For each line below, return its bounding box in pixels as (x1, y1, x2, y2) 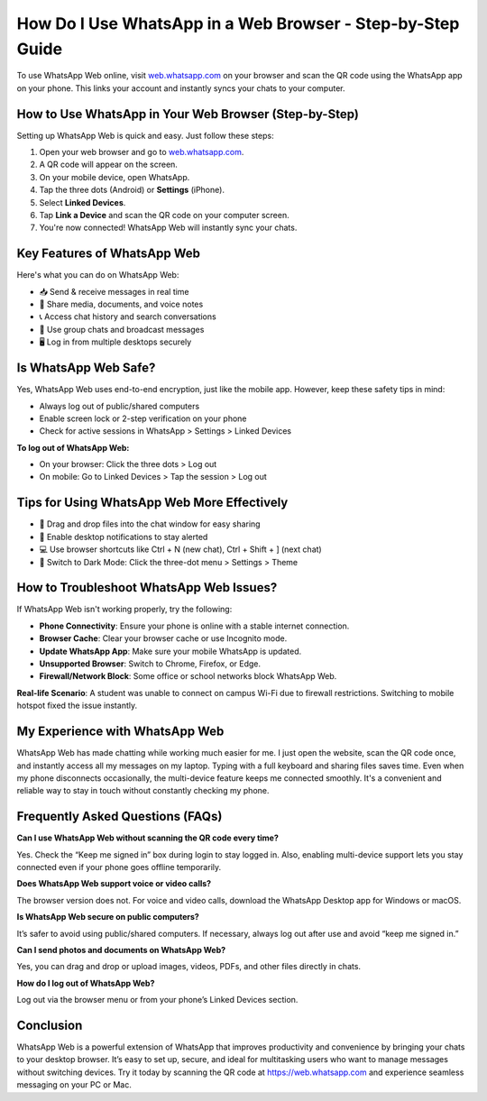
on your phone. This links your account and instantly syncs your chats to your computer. (16, 82, 345, 94)
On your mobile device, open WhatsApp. (39, 171, 190, 182)
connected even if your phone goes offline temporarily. (16, 861, 222, 872)
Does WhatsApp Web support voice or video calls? (16, 878, 212, 889)
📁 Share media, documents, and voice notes (39, 298, 204, 310)
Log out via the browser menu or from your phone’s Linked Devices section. (16, 995, 299, 1005)
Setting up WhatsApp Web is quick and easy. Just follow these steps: (16, 130, 274, 141)
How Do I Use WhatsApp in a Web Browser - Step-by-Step (16, 14, 460, 33)
